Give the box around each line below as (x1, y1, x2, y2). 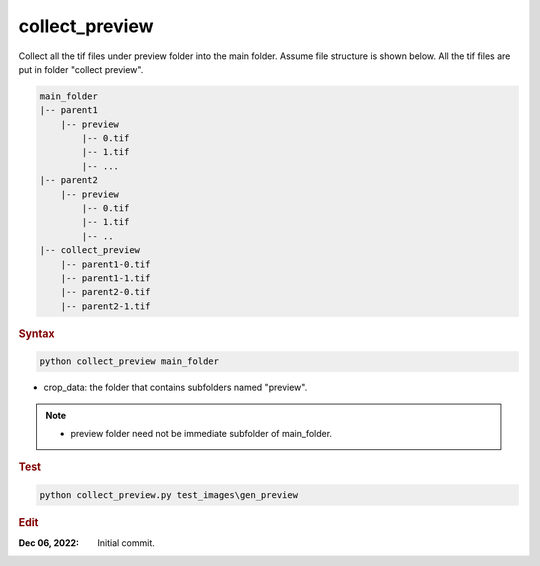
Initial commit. (97, 537, 155, 549)
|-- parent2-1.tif (60, 300, 151, 312)
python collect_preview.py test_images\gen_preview (39, 489, 299, 500)
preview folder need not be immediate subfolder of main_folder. (70, 428, 333, 439)
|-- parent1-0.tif (60, 258, 151, 270)
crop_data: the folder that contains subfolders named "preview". (43, 381, 308, 394)
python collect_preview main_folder (39, 356, 220, 367)
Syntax (18, 326, 55, 340)
